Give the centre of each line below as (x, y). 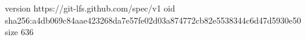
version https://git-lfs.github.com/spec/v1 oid (90, 8)
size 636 (19, 32)
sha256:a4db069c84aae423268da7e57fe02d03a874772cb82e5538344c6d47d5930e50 (153, 20)
